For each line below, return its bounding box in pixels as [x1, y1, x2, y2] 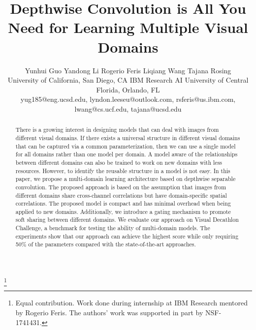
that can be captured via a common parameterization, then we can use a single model [15, 142, 236, 150]
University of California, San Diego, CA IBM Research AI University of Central [7, 75, 249, 85]
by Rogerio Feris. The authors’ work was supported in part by [15, 307, 203, 318]
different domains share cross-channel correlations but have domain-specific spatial [15, 191, 227, 199]
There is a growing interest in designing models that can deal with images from [15, 125, 219, 134]
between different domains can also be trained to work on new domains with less [15, 158, 223, 166]
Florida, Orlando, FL [96, 84, 160, 94]
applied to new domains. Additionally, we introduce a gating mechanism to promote [15, 207, 231, 215]
